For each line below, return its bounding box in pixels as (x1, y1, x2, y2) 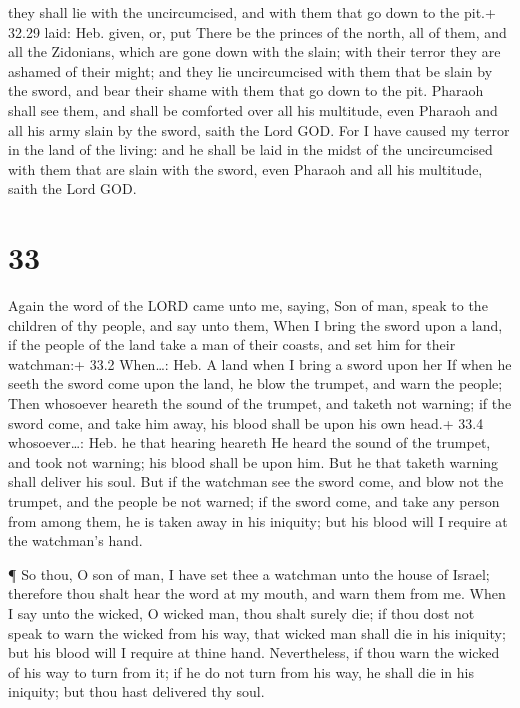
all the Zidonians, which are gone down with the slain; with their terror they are (8, 41, 501, 62)
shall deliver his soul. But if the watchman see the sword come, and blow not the (8, 471, 504, 492)
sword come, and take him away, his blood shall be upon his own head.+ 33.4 (8, 412, 484, 433)
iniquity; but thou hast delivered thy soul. (8, 681, 265, 702)
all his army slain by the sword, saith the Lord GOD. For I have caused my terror (8, 119, 510, 140)
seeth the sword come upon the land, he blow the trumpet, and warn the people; (8, 373, 503, 394)
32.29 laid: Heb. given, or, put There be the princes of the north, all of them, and (8, 21, 507, 42)
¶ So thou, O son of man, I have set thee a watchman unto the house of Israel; (8, 563, 490, 584)
